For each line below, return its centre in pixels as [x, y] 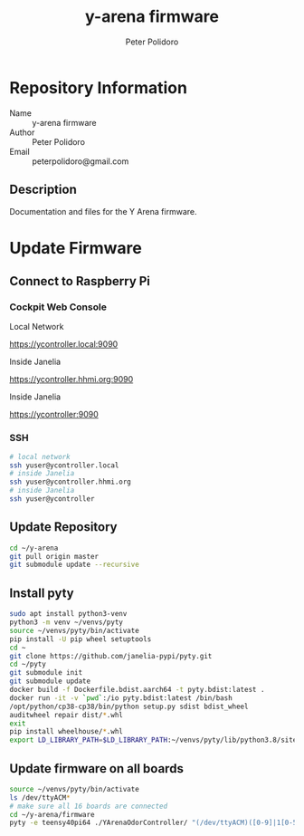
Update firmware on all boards [96, 769]
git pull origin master [54, 556]
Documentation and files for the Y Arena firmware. [103, 211]
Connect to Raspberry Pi [80, 281]
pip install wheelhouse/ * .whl [66, 732]
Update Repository [63, 527]
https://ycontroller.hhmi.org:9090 [71, 380]
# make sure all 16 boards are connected [89, 806]
